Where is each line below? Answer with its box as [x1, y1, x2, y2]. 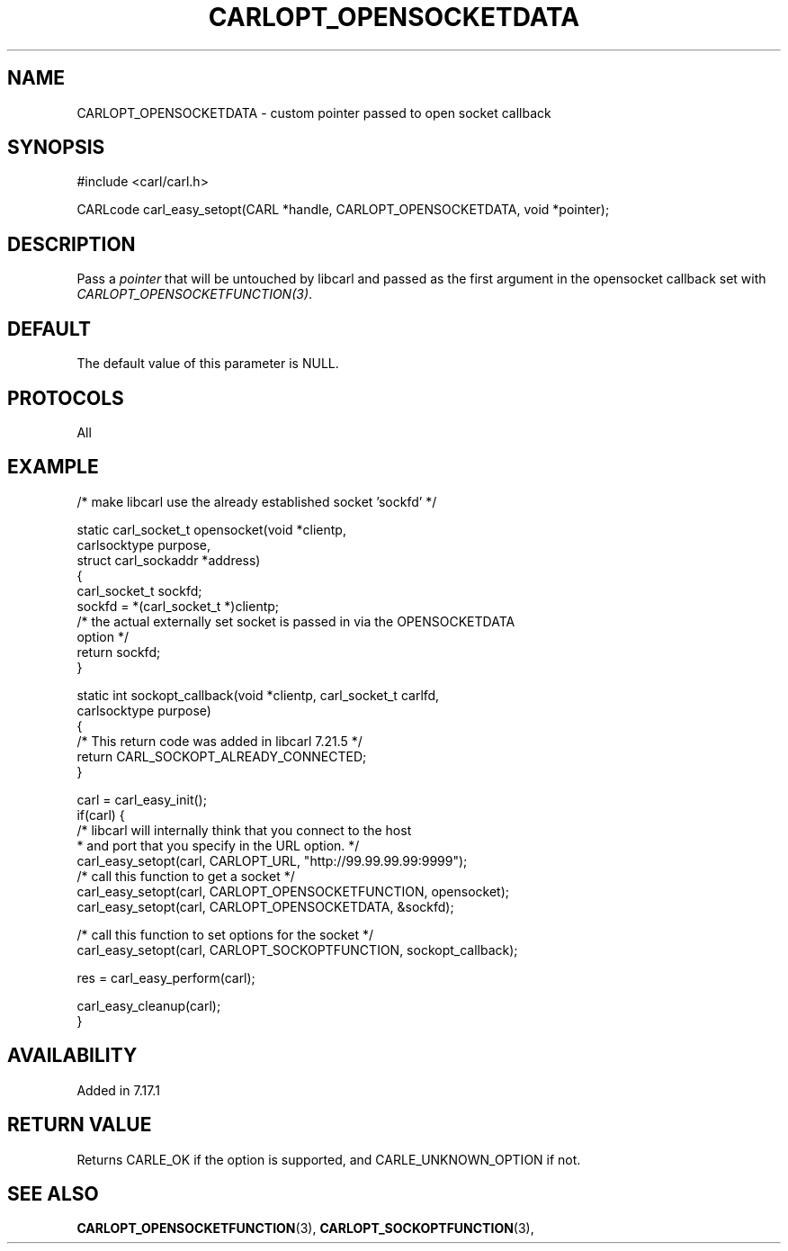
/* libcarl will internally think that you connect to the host [76, 822, 412, 838]
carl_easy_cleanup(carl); [76, 997, 221, 1013]
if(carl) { [76, 806, 125, 823]
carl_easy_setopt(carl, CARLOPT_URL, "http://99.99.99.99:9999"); [76, 852, 468, 868]
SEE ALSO [7, 1182, 99, 1205]
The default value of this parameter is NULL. [76, 355, 339, 372]
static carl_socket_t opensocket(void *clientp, [76, 521, 346, 537]
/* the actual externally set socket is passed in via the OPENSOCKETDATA [76, 613, 515, 629]
